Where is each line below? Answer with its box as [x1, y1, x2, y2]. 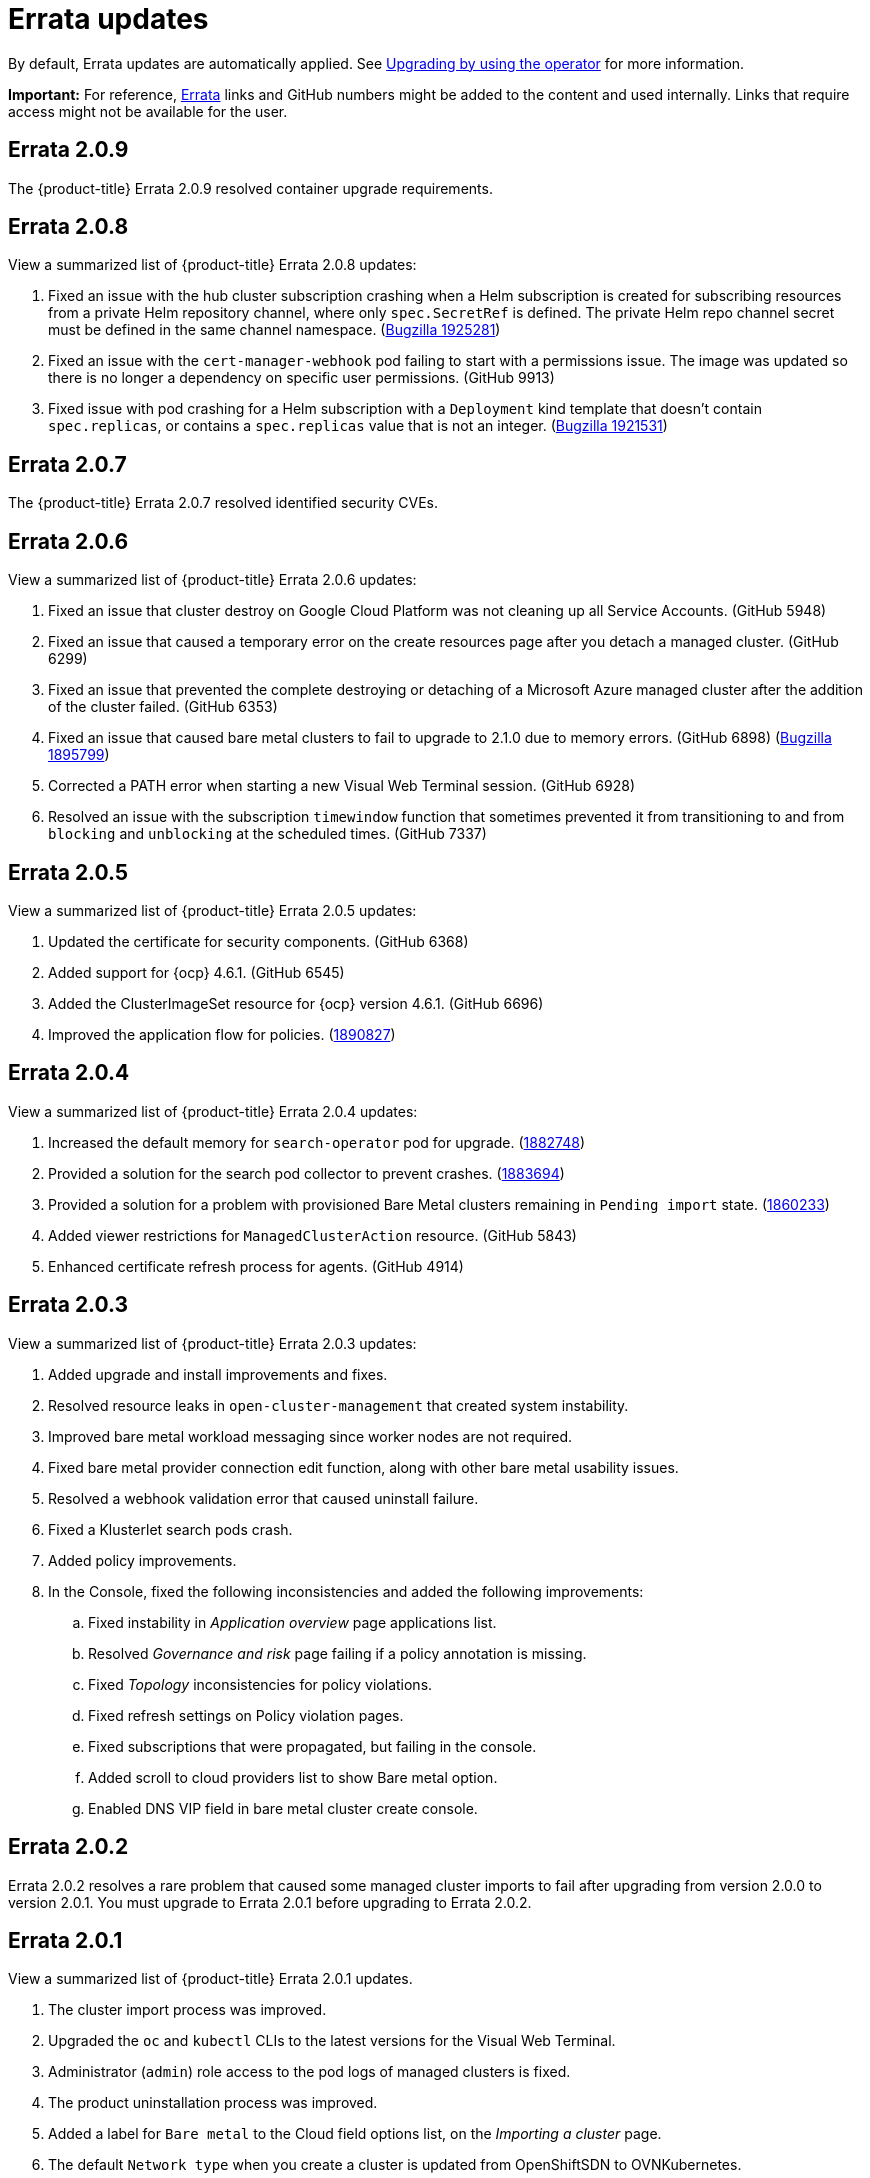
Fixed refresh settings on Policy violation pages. [88, 1706, 404, 1724]
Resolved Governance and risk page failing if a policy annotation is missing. [88, 1644, 587, 1662]
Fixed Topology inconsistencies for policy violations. [88, 1675, 433, 1693]
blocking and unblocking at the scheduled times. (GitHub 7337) [48, 825, 487, 843]
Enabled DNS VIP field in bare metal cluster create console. [88, 1799, 478, 1817]
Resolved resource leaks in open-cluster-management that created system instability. [48, 1396, 629, 1414]
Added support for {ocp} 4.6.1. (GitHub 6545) [48, 963, 345, 981]
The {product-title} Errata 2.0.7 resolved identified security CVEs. [8, 494, 439, 512]
